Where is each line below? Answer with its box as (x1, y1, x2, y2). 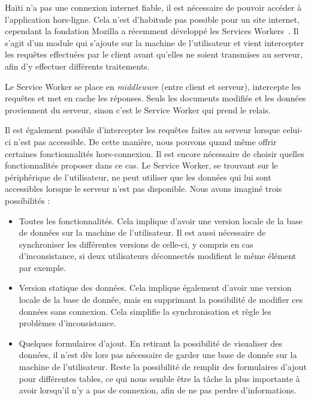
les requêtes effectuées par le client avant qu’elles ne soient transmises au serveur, (5, 48, 303, 61)
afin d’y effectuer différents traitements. (5, 59, 150, 72)
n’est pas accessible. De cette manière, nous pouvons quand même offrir (13, 135, 277, 148)
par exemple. (19, 261, 67, 273)
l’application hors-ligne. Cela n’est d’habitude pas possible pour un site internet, (5, 13, 300, 25)
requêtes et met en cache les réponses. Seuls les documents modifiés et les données (5, 92, 306, 104)
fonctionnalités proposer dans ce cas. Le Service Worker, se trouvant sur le (5, 159, 278, 172)
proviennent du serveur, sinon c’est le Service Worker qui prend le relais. (5, 103, 271, 116)
